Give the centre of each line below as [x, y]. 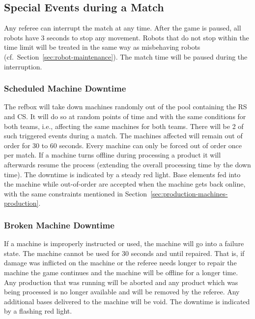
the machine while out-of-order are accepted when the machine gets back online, [125, 184]
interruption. [23, 66]
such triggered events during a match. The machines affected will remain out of [123, 136]
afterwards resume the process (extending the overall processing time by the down [127, 164]
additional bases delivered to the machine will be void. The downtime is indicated [127, 301]
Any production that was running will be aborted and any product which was [121, 282]
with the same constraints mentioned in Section [76, 193]
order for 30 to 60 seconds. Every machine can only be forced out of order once [123, 145]
